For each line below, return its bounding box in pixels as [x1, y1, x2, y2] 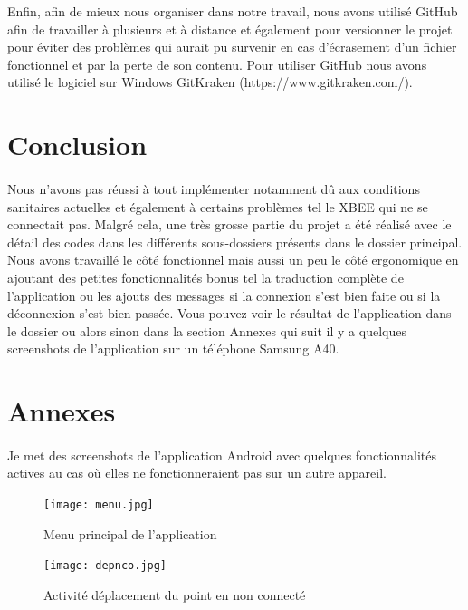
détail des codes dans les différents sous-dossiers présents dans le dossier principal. [7, 232, 463, 251]
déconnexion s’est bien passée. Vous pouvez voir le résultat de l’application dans [7, 304, 452, 323]
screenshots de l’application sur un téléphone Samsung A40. [7, 339, 339, 358]
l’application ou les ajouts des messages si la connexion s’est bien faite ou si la [7, 286, 441, 305]
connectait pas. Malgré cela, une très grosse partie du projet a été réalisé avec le [7, 215, 452, 234]
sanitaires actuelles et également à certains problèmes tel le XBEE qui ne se [7, 197, 428, 216]
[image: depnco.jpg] [43, 559, 167, 573]
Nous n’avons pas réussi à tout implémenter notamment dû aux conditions [7, 179, 420, 198]
